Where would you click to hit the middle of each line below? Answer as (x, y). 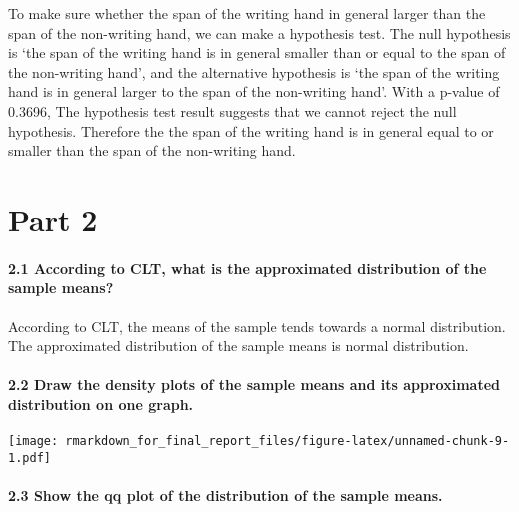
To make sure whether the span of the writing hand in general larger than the (247, 13)
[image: (33, 441)
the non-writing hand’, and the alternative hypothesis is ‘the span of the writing (254, 71)
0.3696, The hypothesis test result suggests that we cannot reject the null (232, 110)
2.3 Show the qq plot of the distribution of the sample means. (225, 495)
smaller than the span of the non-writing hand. (152, 150)
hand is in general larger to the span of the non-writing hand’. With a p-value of (254, 91)
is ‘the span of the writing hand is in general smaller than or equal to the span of (257, 52)
